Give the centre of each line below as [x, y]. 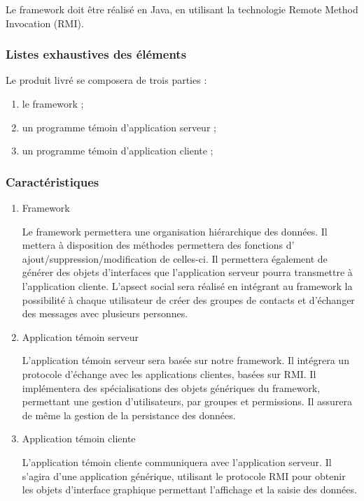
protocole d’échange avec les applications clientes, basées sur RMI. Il [169, 373]
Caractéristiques [52, 181]
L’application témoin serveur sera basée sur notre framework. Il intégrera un [185, 360]
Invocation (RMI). [45, 23]
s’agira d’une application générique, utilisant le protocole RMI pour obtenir [184, 475]
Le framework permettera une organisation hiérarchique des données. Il [175, 231]
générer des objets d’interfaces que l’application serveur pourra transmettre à [187, 272]
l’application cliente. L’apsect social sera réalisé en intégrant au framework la [187, 285]
